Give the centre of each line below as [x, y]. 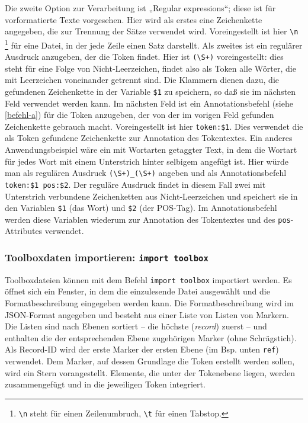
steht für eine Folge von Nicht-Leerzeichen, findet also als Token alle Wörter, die [150, 68]
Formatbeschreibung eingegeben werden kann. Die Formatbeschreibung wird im [149, 303]
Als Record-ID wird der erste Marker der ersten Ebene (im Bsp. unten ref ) [142, 349]
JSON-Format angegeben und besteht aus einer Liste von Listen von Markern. [147, 314]
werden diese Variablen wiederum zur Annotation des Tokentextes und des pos [148, 219]
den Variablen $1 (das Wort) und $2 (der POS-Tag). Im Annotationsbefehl [141, 208]
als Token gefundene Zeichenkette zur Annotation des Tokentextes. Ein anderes [149, 138]
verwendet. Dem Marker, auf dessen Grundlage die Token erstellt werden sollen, [150, 361]
